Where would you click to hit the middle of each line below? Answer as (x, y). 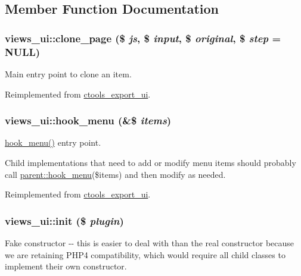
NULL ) (23, 51)
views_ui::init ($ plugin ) (64, 220)
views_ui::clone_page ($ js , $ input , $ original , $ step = (143, 38)
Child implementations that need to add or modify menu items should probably (150, 162)
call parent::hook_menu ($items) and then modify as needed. (115, 174)
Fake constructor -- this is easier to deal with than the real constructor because (150, 242)
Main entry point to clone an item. (68, 73)
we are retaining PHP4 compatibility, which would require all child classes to (145, 254)
